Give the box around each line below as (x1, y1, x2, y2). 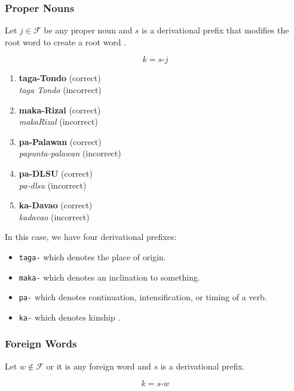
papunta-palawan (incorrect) (19, 147, 121, 159)
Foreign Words (5, 336, 77, 351)
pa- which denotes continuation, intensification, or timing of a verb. (19, 291, 267, 303)
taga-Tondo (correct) (19, 72, 101, 84)
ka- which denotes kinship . (19, 310, 121, 323)
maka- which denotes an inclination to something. (19, 270, 200, 283)
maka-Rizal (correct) (19, 103, 101, 116)
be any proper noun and (44, 24, 133, 36)
